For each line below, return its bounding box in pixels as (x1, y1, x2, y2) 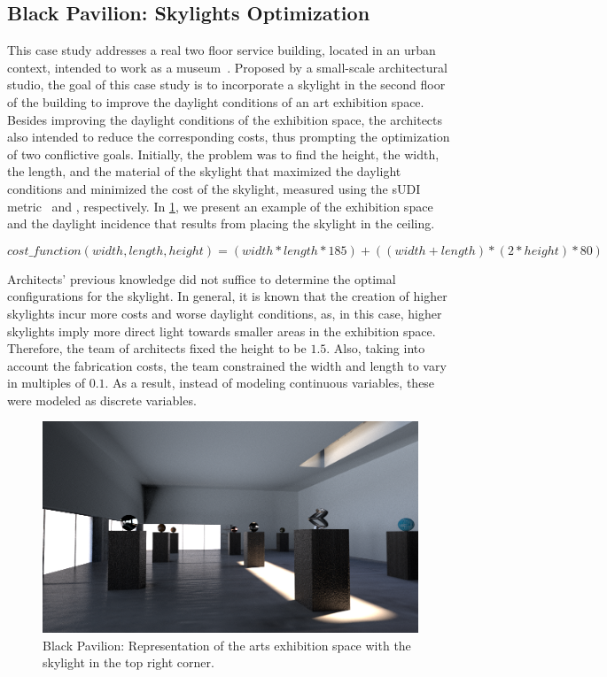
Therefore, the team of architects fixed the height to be (7, 339, 307, 358)
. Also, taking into (326, 339, 425, 358)
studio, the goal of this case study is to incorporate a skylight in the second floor (7, 75, 446, 94)
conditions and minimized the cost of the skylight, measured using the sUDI (7, 179, 421, 197)
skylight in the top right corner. (43, 653, 214, 672)
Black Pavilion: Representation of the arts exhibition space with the (43, 635, 411, 654)
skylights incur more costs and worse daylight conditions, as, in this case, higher (7, 304, 442, 322)
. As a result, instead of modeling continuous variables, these (105, 373, 435, 392)
